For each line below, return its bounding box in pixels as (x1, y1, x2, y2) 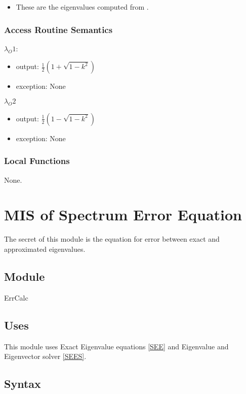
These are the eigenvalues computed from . (16, 2, 149, 12)
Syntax (4, 376, 41, 391)
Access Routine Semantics (4, 23, 113, 36)
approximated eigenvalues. (4, 243, 86, 254)
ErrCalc (4, 292, 28, 303)
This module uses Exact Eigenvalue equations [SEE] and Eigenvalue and (4, 341, 229, 351)
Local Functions (4, 154, 70, 167)
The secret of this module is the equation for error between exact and (4, 234, 220, 244)
